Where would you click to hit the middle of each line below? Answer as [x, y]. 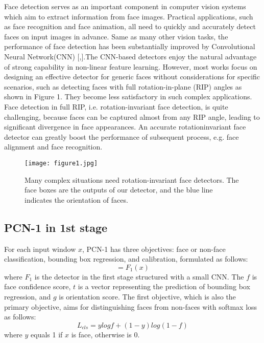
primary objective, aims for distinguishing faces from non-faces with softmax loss [131, 306]
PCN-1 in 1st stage [56, 227]
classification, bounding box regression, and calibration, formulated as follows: [126, 259]
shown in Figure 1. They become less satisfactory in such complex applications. [128, 97]
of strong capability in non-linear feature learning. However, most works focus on [131, 66]
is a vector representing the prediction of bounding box [164, 286]
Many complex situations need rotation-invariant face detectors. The [132, 179]
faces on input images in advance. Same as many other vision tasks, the [116, 36]
